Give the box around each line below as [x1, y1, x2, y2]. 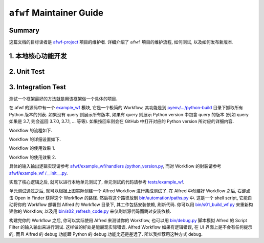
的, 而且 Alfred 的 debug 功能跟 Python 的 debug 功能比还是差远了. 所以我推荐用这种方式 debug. [9, 231, 203, 237]
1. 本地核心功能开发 [9, 52, 67, 60]
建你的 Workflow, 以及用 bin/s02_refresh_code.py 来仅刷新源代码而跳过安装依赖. [9, 208, 171, 214]
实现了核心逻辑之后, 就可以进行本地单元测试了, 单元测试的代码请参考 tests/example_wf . [9, 179, 184, 185]
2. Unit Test [9, 67, 45, 76]
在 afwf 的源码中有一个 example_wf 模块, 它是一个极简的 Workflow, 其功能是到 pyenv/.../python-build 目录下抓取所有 [9, 105, 243, 111]
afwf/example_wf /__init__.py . [9, 170, 68, 176]
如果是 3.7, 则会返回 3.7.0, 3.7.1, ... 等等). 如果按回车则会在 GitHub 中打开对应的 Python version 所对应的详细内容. [9, 119, 234, 124]
